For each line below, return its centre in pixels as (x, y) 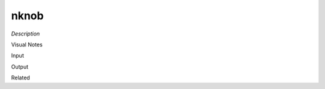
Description (26, 34)
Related (20, 78)
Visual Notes (27, 44)
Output (20, 67)
